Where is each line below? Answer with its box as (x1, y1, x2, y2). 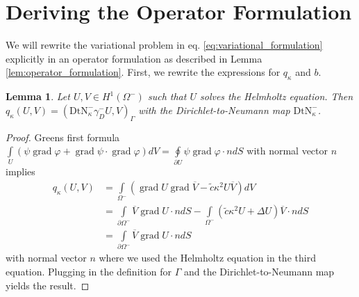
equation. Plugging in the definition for (6, 264, 172, 278)
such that (147, 89, 187, 104)
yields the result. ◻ (6, 278, 90, 292)
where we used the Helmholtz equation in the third (99, 250, 316, 265)
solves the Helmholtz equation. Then (200, 89, 353, 104)
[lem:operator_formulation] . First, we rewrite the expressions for (6, 65, 281, 79)
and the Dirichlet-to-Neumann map (184, 264, 335, 278)
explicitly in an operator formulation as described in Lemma (6, 51, 262, 65)
